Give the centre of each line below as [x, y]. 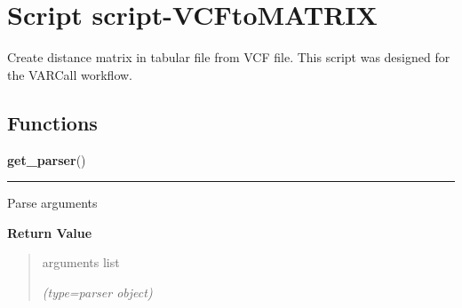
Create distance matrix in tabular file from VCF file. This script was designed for [229, 57]
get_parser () [47, 159]
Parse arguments [52, 203]
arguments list [81, 262]
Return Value [50, 232]
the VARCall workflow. [70, 74]
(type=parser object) [97, 292]
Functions [52, 122]
